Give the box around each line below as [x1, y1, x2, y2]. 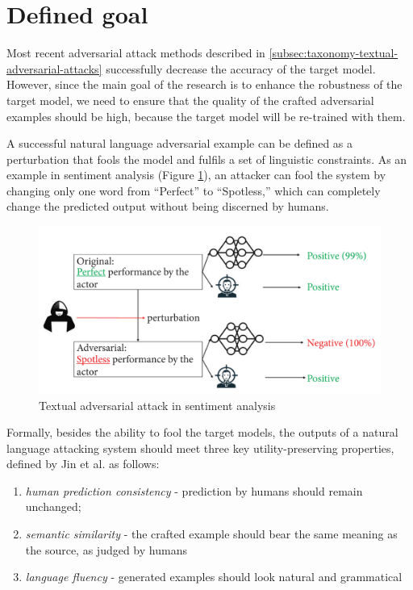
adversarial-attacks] [6, 60, 102, 77]
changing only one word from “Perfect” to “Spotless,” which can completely [6, 182, 381, 199]
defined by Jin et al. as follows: [6, 455, 160, 472]
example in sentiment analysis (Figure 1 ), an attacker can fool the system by [6, 166, 386, 183]
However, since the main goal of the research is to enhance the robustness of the [6, 76, 403, 93]
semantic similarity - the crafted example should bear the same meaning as [25, 525, 398, 542]
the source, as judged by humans [25, 541, 187, 558]
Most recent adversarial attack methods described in [6, 44, 265, 61]
